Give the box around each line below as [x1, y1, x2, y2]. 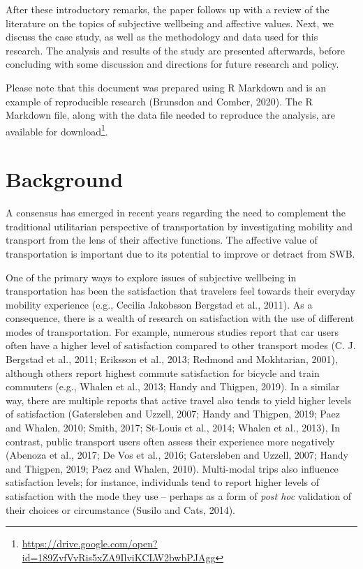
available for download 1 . [6, 121, 108, 138]
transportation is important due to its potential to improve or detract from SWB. [6, 246, 355, 260]
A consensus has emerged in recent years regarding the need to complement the [6, 205, 346, 220]
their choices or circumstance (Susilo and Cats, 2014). [6, 502, 236, 517]
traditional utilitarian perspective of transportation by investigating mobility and [6, 219, 353, 233]
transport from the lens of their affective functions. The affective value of [6, 232, 318, 247]
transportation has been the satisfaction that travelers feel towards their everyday [6, 283, 355, 298]
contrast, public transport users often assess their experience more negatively [6, 434, 335, 448]
